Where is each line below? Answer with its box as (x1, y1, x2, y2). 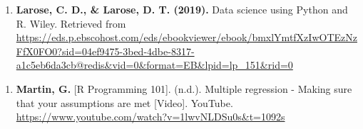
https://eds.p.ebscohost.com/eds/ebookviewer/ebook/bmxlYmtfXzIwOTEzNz (16, 30, 357, 45)
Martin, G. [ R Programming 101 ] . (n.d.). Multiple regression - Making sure (16, 81, 352, 96)
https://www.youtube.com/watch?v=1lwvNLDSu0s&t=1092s (16, 109, 285, 124)
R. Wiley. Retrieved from (16, 16, 126, 30)
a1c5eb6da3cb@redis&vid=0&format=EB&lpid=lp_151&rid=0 (16, 57, 293, 72)
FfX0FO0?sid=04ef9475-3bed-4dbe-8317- (16, 43, 195, 58)
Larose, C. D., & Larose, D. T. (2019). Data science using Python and (16, 2, 348, 16)
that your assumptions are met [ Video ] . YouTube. (16, 95, 233, 110)
